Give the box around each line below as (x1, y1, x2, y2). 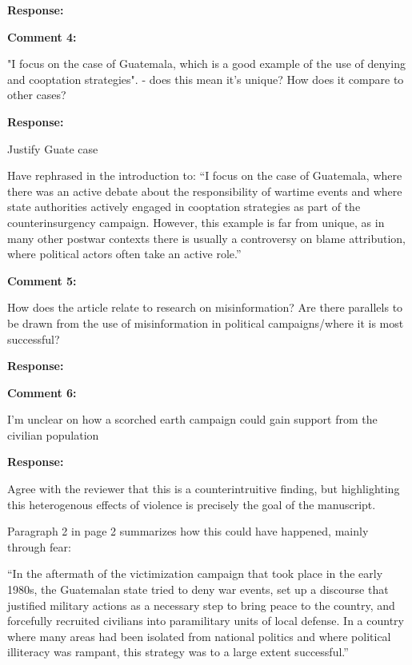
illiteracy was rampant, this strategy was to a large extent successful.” (7, 643, 349, 660)
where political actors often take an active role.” (7, 245, 242, 262)
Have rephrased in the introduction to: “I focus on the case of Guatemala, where (7, 167, 402, 184)
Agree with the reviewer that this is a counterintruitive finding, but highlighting (7, 480, 400, 497)
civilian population (7, 426, 99, 443)
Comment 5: (7, 272, 77, 289)
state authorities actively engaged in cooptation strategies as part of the (7, 198, 361, 215)
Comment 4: (7, 28, 77, 45)
